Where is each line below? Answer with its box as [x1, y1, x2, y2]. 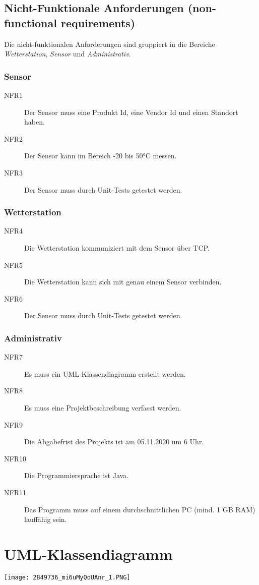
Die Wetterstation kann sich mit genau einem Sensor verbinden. [24, 276, 222, 287]
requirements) [61, 15, 136, 30]
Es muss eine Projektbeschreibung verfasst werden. [24, 402, 181, 413]
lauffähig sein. [24, 514, 67, 524]
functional [4, 15, 57, 30]
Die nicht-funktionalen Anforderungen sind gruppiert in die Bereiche [4, 38, 215, 49]
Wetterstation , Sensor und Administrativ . [4, 48, 131, 59]
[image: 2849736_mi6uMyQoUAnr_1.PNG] [4, 573, 131, 581]
